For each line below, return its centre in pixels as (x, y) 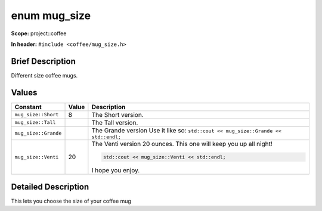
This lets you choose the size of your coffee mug (71, 201)
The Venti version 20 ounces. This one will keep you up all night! (182, 144)
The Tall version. (115, 122)
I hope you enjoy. (116, 170)
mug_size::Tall (35, 122)
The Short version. (117, 114)
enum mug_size (51, 15)
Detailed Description (50, 187)
